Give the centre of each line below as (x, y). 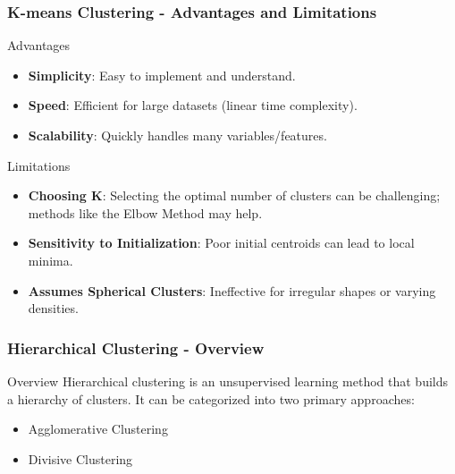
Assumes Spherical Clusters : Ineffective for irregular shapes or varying (232, 290)
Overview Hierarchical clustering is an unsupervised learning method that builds (228, 381)
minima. (51, 260)
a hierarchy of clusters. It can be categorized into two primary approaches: (211, 398)
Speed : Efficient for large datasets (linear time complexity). (193, 105)
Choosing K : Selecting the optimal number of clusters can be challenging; (234, 195)
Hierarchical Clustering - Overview (136, 347)
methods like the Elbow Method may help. (145, 212)
